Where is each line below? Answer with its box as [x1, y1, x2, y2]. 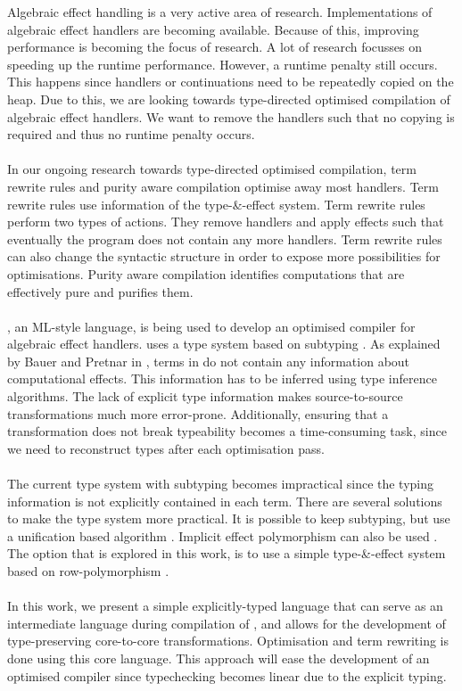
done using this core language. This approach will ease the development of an [7, 648, 430, 667]
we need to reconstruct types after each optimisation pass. [7, 439, 325, 457]
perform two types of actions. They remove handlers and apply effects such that [7, 212, 444, 231]
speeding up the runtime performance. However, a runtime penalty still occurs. [7, 54, 438, 73]
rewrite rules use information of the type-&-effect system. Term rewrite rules [7, 194, 425, 213]
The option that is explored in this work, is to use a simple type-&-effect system [7, 544, 446, 563]
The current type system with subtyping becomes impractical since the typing [7, 474, 434, 493]
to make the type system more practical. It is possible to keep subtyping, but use [7, 509, 450, 528]
